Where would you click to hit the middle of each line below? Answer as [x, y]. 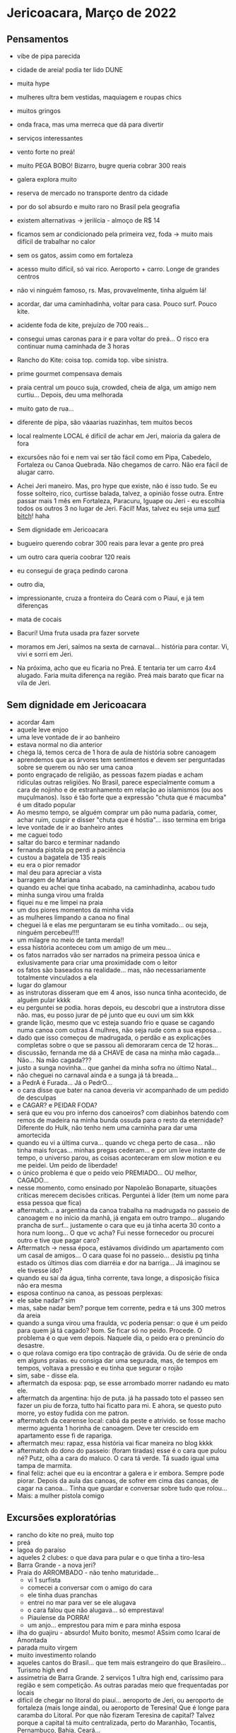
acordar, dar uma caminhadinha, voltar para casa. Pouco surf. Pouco [117, 304]
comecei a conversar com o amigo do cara [90, 1587]
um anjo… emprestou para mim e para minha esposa [104, 1625]
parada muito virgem [47, 1647]
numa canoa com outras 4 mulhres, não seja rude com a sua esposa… [119, 1030]
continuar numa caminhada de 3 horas [73, 346]
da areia [29, 1315]
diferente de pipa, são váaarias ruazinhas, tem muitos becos [105, 422]
